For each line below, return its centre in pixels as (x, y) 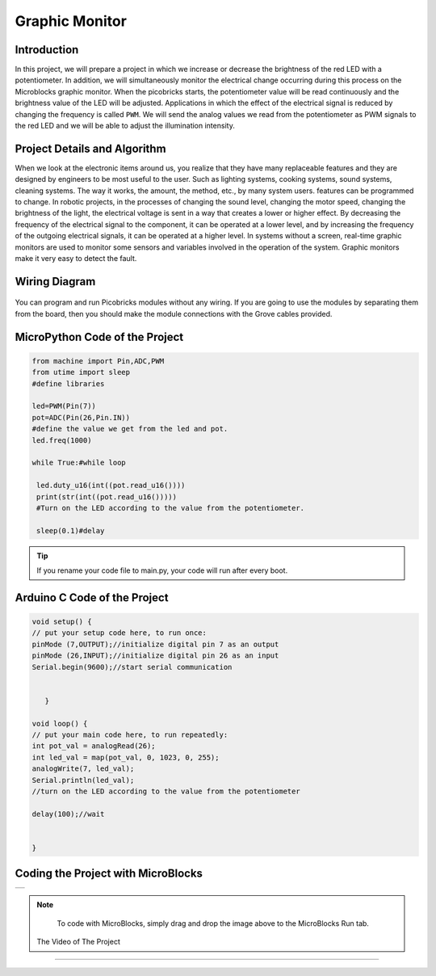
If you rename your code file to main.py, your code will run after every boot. (162, 570)
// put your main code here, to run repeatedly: (130, 734)
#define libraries (68, 383)
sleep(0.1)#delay (71, 530)
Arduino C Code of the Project (92, 597)
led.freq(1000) (62, 440)
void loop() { (60, 724)
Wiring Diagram (55, 282)
